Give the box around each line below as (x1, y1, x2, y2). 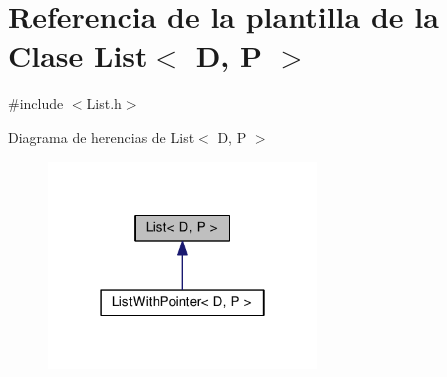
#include (8, 93, 64, 114)
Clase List (8, 35, 148, 76)
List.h (86, 93, 122, 114)
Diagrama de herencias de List (8, 126, 195, 147)
